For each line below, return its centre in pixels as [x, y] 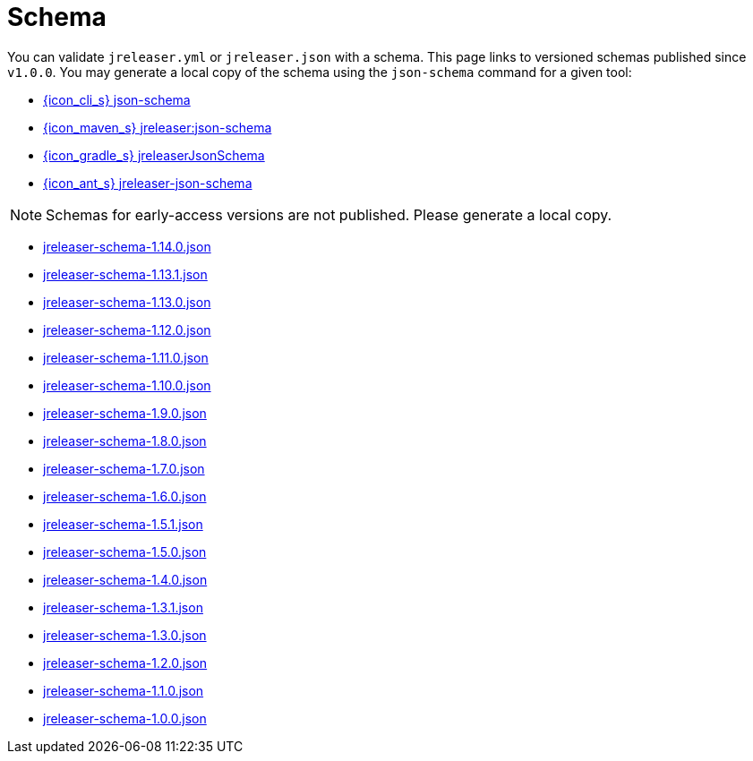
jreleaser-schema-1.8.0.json [125, 440]
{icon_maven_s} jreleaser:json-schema [158, 127]
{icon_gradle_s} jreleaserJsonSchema [154, 155]
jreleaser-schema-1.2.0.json [125, 663]
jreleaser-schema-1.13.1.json [125, 274]
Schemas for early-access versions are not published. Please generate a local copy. [329, 214]
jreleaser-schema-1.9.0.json [125, 413]
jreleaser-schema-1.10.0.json [127, 385]
